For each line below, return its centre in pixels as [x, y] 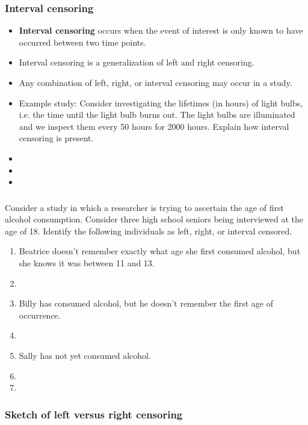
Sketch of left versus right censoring [94, 414]
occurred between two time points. [82, 42]
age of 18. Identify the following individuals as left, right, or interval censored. [149, 231]
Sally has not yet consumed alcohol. [85, 356]
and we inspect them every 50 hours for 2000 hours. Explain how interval [154, 126]
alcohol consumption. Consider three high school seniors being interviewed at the [154, 219]
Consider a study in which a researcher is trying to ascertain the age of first [144, 207]
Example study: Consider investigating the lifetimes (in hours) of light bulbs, [161, 102]
